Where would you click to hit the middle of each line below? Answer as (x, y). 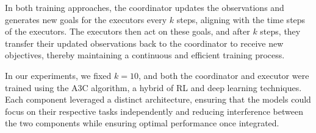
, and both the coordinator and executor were (224, 75)
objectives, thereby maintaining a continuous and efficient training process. (145, 55)
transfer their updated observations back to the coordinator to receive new (144, 43)
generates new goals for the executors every (86, 19)
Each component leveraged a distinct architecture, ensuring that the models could (158, 99)
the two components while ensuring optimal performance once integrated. (142, 123)
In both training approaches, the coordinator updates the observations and (145, 7)
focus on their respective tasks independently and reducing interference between (154, 111)
